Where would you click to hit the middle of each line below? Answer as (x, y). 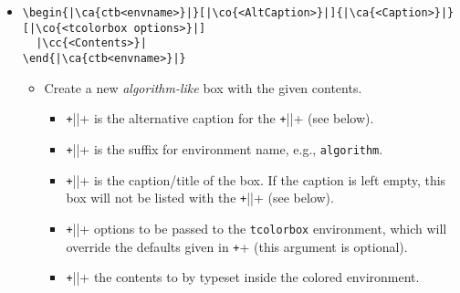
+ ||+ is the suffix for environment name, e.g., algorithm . (225, 148)
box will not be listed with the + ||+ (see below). (200, 198)
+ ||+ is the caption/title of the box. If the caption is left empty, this (256, 179)
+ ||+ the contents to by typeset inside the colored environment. (243, 277)
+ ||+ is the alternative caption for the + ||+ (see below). (220, 118)
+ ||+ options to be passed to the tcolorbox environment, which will (256, 228)
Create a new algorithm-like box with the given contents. (203, 87)
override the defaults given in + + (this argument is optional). (237, 246)
